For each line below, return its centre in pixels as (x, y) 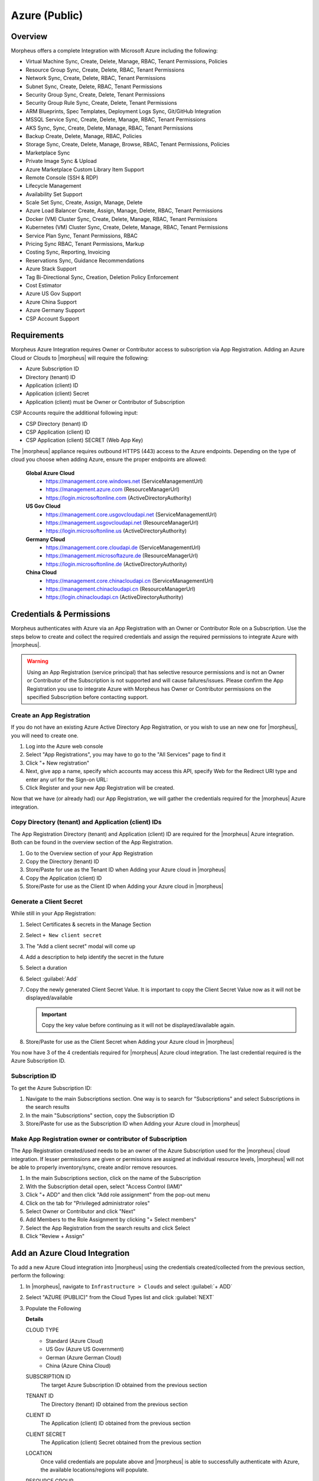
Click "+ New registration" (58, 763)
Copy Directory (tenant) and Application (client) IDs (86, 822)
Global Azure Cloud (50, 473)
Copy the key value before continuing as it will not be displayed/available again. (139, 1025)
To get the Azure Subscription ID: (51, 1088)
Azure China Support (51, 302)
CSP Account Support (53, 318)
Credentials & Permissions (61, 614)
